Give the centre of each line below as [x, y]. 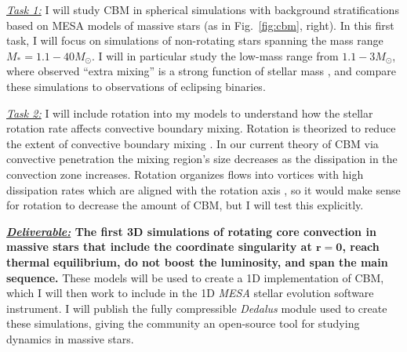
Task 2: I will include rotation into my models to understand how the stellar [190, 112]
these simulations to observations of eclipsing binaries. [136, 86]
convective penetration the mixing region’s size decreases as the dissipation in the [202, 159]
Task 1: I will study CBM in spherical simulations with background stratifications [203, 9]
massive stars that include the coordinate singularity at [159, 247]
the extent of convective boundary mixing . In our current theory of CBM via [193, 143]
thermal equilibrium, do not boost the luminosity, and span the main [197, 261]
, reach [361, 247]
